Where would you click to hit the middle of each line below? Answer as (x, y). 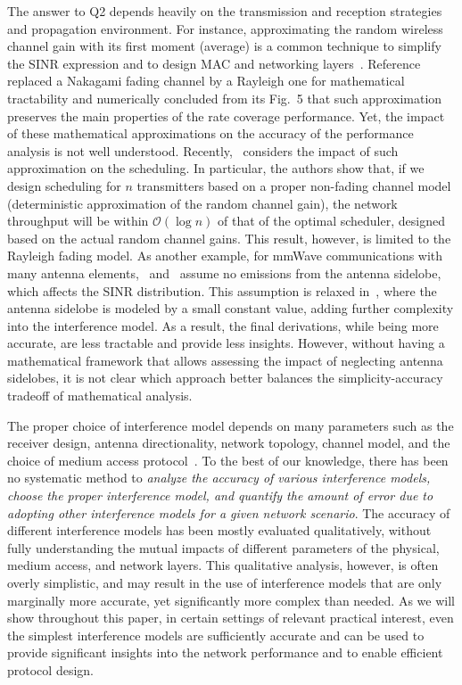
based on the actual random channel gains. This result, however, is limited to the (229, 238)
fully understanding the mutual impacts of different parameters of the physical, (223, 547)
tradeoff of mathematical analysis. (100, 396)
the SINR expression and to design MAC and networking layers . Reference (214, 63)
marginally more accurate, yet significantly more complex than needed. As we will (231, 600)
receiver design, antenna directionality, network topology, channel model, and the (229, 443)
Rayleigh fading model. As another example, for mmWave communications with (225, 256)
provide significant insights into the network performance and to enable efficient (225, 652)
